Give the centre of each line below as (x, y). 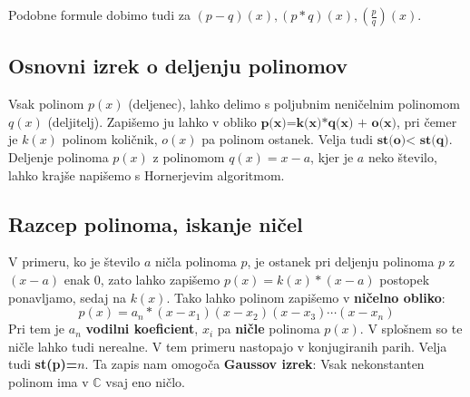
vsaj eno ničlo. (145, 381)
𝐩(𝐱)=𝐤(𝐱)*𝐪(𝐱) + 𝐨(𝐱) (329, 123)
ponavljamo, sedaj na (67, 297)
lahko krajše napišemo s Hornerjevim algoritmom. (147, 174)
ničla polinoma (196, 261)
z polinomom (189, 156)
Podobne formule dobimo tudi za (99, 15)
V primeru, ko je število (74, 261)
